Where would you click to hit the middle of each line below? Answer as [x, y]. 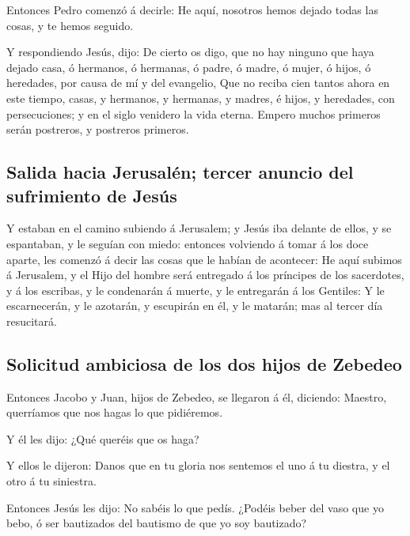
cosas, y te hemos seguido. [70, 25]
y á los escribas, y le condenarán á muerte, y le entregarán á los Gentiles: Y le [196, 290]
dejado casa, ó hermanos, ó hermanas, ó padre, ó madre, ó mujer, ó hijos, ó [189, 67]
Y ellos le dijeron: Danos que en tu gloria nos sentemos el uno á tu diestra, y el [198, 465]
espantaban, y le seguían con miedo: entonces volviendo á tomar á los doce [188, 243]
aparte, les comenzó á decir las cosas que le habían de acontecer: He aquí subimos [204, 259]
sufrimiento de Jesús [92, 195]
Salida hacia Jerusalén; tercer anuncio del [180, 172]
